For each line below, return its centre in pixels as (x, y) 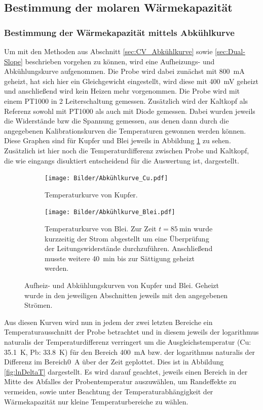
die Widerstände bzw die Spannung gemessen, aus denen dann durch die (117, 121)
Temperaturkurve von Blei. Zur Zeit (101, 229)
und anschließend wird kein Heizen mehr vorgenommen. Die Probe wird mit (122, 91)
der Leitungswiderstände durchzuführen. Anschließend (129, 248)
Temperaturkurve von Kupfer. (91, 194)
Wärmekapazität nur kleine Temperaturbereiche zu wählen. (96, 401)
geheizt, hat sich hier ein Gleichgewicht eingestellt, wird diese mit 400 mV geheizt (131, 81)
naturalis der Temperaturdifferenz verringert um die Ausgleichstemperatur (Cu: (128, 341)
